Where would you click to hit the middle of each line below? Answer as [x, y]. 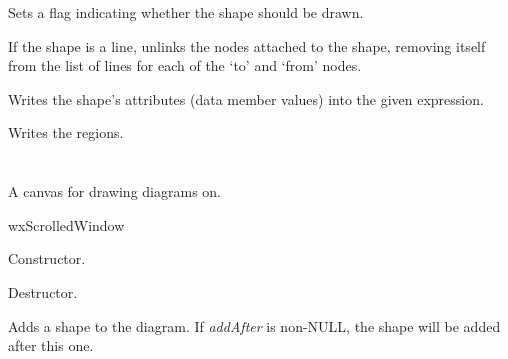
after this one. [51, 345]
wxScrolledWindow [66, 224]
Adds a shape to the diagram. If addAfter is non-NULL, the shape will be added [254, 325]
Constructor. [47, 258]
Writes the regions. [66, 132]
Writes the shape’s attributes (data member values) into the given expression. [246, 98]
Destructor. [43, 291]
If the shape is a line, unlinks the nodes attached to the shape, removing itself [247, 45]
